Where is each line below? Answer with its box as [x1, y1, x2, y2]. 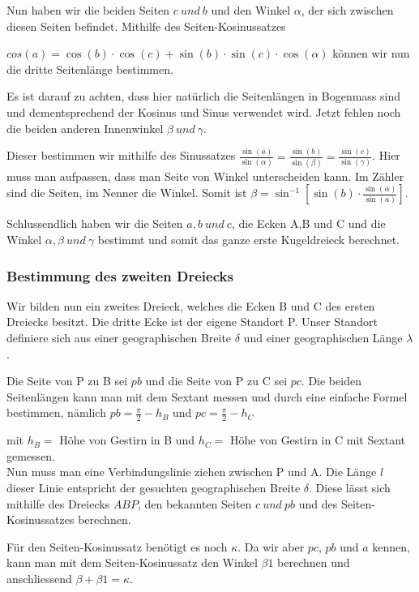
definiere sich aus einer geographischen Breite [6, 329, 232, 346]
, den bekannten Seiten [137, 495, 252, 512]
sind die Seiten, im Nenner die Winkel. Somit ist [6, 184, 247, 201]
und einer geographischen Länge [243, 329, 403, 346]
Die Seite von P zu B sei [6, 372, 128, 389]
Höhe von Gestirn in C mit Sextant [230, 431, 406, 448]
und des [298, 495, 338, 512]
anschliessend [6, 569, 72, 586]
